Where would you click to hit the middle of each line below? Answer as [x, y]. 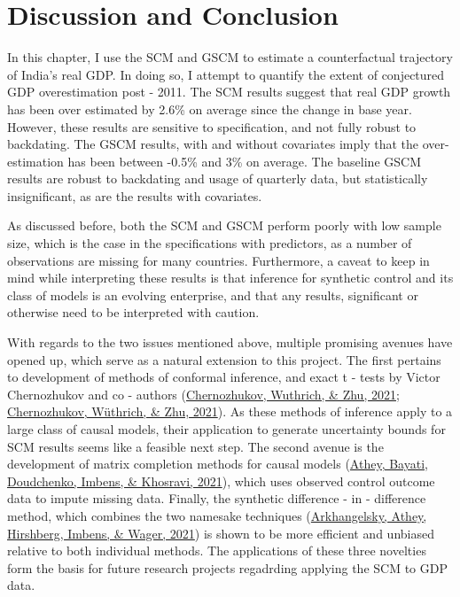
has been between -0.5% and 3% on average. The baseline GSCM [244, 161]
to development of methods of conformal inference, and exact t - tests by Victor [224, 377]
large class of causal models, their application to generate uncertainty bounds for [226, 429]
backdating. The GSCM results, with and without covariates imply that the [213, 144]
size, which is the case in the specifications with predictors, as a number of [210, 243]
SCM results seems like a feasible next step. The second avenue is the [195, 446]
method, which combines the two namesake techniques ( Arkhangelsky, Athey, [217, 515]
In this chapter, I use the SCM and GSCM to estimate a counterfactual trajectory [230, 57]
